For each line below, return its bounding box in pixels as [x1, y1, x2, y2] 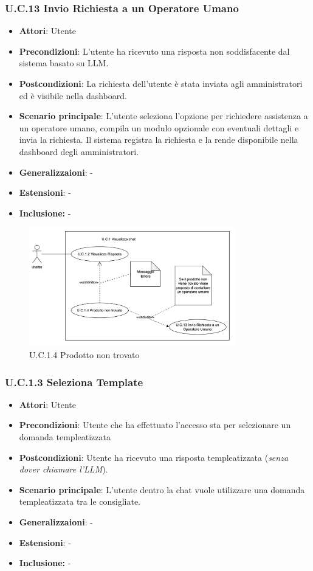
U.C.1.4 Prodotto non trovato [29, 348, 140, 361]
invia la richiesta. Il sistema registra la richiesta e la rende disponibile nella [19, 133, 298, 146]
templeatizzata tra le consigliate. [19, 495, 141, 508]
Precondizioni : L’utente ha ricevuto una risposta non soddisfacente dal [19, 44, 290, 57]
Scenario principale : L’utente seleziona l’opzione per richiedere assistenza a [19, 109, 308, 122]
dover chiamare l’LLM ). [19, 463, 108, 476]
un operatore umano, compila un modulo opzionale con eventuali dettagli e [19, 121, 299, 134]
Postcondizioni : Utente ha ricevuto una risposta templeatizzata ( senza [19, 451, 289, 463]
